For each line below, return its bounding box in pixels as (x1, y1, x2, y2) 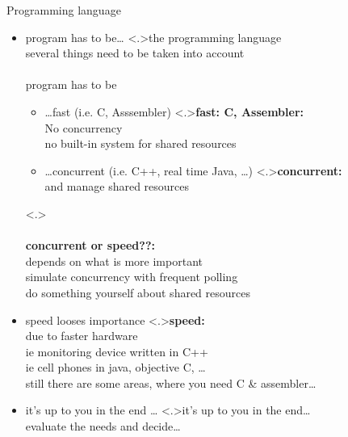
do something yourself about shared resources (25, 284, 251, 300)
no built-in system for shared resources (44, 135, 237, 152)
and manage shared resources (44, 178, 190, 195)
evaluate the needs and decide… (25, 418, 181, 435)
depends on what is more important (25, 252, 203, 269)
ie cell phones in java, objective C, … (25, 359, 206, 376)
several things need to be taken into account (25, 44, 245, 61)
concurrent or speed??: (25, 237, 155, 254)
